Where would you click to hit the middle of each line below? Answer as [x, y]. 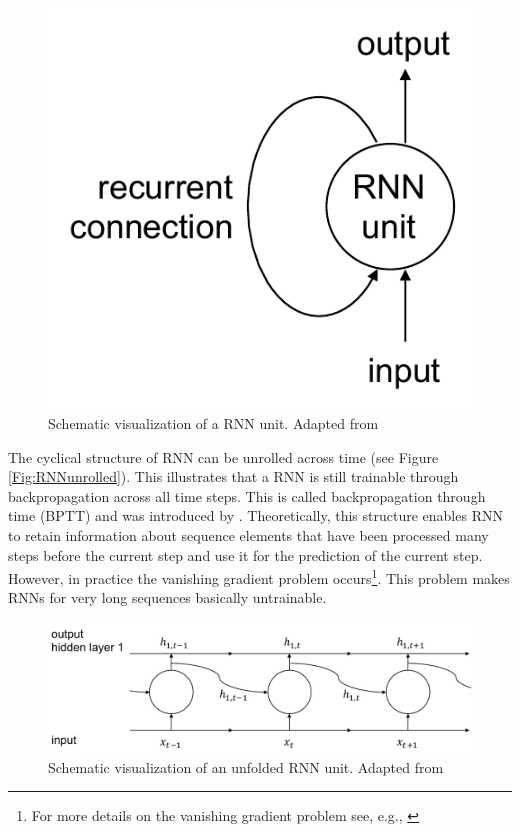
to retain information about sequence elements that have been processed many [248, 535]
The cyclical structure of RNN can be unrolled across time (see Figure [223, 456]
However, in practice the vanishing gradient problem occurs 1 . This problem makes [259, 576]
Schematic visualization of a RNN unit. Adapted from [213, 423]
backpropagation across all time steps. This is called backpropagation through [247, 495]
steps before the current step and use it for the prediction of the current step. [245, 554]
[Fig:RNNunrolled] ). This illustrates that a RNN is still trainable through [233, 476]
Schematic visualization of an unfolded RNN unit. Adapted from [246, 766]
